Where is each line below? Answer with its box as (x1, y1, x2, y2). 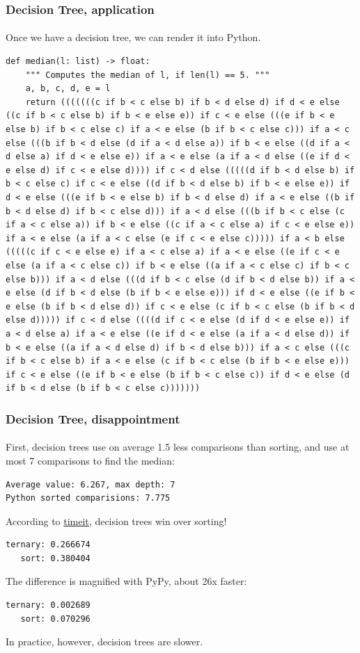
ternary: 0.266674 (6, 540, 91, 550)
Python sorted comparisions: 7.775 (6, 493, 171, 503)
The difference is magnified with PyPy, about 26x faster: (6, 574, 247, 588)
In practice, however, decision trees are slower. (6, 634, 203, 649)
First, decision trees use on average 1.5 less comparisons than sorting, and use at (6, 440, 350, 454)
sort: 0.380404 (20, 553, 91, 563)
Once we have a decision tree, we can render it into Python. (6, 30, 261, 45)
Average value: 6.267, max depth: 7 (6, 479, 175, 490)
